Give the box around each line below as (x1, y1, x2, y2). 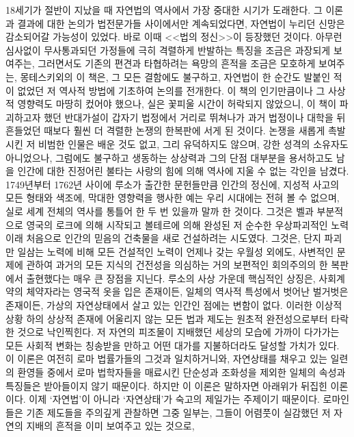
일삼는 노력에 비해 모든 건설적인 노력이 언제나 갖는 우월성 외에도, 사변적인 (17, 244, 334, 258)
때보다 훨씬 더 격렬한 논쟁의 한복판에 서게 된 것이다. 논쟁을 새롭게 (44, 123, 325, 138)
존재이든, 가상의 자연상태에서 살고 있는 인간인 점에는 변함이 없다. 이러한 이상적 (5, 298, 342, 312)
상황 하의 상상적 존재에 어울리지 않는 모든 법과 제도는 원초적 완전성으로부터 (5, 311, 328, 325)
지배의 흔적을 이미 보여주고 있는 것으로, (26, 419, 195, 433)
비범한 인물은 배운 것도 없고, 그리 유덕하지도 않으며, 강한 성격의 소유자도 (38, 136, 349, 151)
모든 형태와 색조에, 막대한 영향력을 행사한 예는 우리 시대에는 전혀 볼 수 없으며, (5, 190, 340, 205)
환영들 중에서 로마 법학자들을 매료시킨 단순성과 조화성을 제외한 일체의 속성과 (17, 365, 346, 379)
